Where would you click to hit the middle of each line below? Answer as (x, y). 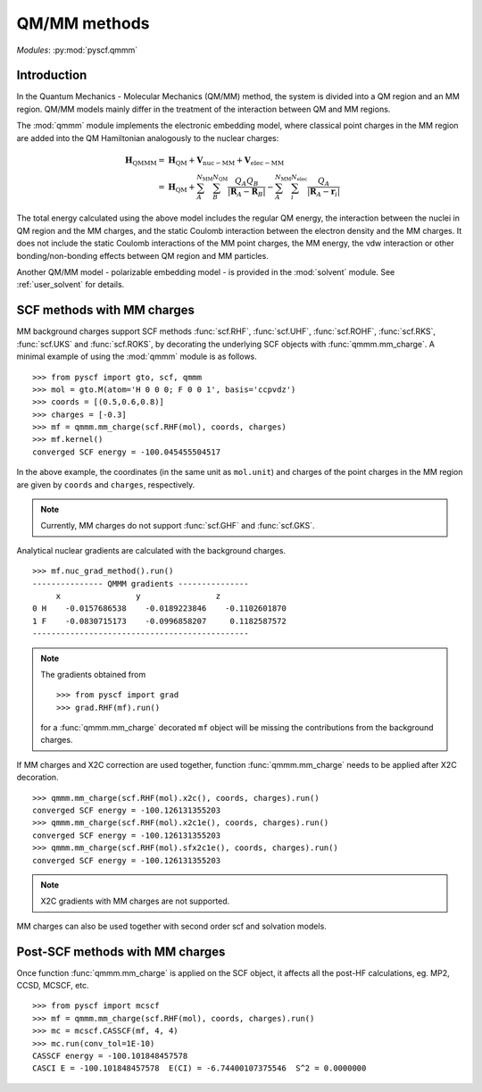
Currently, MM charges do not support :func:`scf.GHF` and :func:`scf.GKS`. (178, 526)
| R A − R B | (247, 192)
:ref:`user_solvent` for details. (71, 285)
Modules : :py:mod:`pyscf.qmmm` (77, 50)
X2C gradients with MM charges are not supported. (135, 901)
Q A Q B (247, 182)
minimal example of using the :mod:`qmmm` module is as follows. (137, 356)
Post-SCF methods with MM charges (121, 951)
